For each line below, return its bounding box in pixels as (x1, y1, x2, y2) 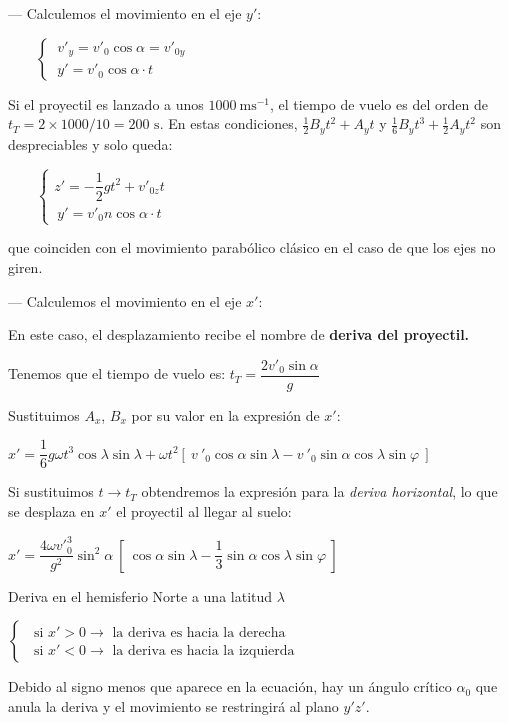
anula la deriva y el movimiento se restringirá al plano (8, 695, 339, 716)
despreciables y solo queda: (8, 133, 173, 154)
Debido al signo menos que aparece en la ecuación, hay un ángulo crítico (8, 676, 452, 697)
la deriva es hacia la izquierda (112, 643, 295, 658)
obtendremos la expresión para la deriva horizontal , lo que (141, 481, 498, 502)
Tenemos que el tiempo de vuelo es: (8, 363, 226, 384)
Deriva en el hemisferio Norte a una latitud (8, 585, 273, 606)
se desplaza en (8, 501, 95, 522)
